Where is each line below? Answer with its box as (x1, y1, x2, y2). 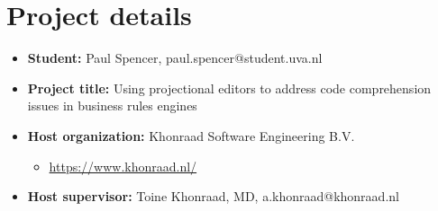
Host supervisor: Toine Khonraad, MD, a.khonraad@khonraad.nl (27, 187, 399, 206)
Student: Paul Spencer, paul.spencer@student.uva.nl (27, 48, 323, 67)
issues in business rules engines (27, 96, 197, 115)
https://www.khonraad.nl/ (49, 156, 197, 175)
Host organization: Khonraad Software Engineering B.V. (27, 126, 355, 145)
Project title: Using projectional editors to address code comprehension (27, 78, 432, 97)
